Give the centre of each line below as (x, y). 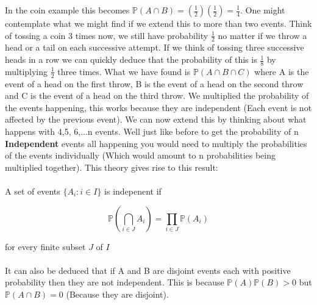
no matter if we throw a (262, 35)
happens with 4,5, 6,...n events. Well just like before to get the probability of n (152, 131)
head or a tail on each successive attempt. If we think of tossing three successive (155, 47)
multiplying (27, 71)
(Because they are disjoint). (117, 294)
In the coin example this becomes (67, 10)
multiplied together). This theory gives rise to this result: (112, 167)
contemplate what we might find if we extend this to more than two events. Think (158, 23)
